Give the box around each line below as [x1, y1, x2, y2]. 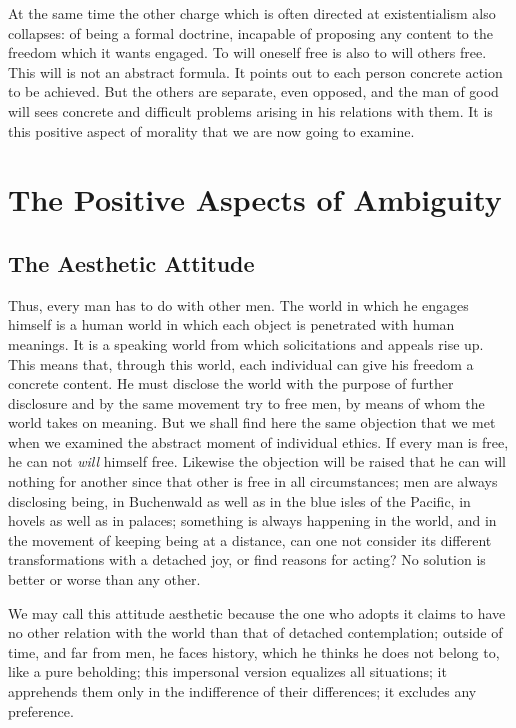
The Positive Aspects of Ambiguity [8, 179, 502, 220]
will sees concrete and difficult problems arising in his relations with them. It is [8, 100, 493, 121]
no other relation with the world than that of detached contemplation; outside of [8, 622, 503, 643]
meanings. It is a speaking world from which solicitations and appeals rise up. [8, 333, 484, 354]
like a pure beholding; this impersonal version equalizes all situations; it [8, 661, 447, 682]
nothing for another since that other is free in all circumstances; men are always [8, 471, 498, 492]
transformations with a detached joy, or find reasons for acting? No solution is [8, 549, 486, 570]
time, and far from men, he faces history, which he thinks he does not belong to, [8, 641, 500, 662]
